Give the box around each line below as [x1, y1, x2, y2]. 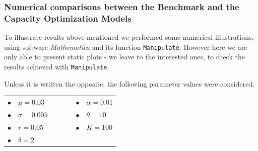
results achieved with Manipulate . [4, 61, 109, 71]
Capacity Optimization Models [4, 12, 132, 24]
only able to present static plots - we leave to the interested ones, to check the [4, 51, 245, 62]
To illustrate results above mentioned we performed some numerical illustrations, [4, 32, 254, 42]
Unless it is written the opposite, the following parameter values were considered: [4, 78, 254, 89]
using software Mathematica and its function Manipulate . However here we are [4, 41, 247, 52]
